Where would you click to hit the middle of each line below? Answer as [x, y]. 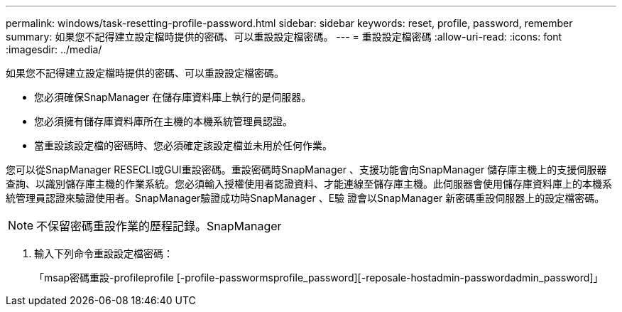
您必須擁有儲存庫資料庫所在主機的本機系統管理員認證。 [163, 121]
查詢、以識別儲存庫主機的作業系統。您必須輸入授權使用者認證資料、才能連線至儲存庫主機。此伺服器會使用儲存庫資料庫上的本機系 [309, 184]
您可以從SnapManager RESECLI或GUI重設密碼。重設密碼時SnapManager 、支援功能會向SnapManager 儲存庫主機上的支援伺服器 [306, 170]
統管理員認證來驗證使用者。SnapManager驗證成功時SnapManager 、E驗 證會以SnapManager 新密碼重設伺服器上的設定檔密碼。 [305, 198]
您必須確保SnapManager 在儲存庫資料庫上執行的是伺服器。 [173, 97]
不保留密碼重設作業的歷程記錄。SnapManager [159, 226]
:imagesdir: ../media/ [54, 49]
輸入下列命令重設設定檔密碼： [104, 253]
